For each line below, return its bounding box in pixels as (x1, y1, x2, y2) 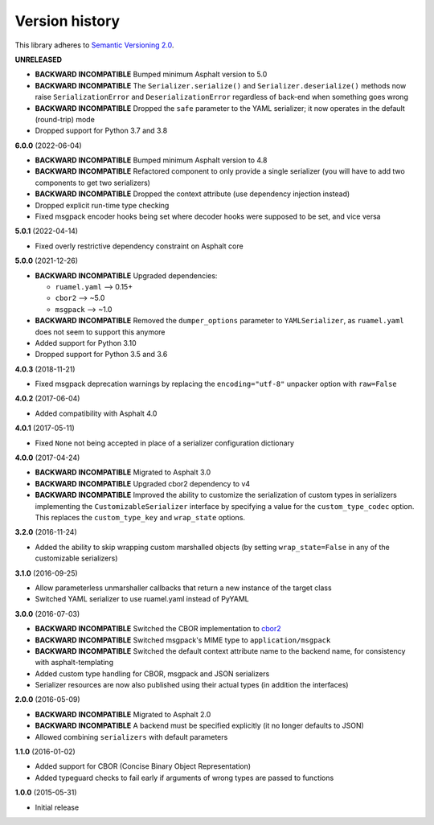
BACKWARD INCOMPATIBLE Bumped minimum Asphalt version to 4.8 (35, 155, 268, 165)
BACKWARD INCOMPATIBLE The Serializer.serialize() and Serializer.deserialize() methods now (35, 80, 407, 90)
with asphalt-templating (35, 658, 114, 667)
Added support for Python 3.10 (35, 338, 137, 347)
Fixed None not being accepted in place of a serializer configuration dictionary (35, 438, 295, 448)
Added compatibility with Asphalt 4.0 (35, 408, 158, 418)
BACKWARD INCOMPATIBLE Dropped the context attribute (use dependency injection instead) (35, 189, 350, 199)
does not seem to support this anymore (35, 326, 166, 337)
